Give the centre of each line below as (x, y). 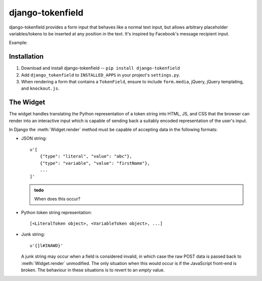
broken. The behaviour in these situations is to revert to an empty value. (93, 270)
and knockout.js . (40, 88)
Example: (18, 43)
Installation (26, 56)
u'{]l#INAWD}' (46, 245)
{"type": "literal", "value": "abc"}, (86, 156)
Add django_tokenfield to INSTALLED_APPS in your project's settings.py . (101, 75)
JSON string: (34, 139)
